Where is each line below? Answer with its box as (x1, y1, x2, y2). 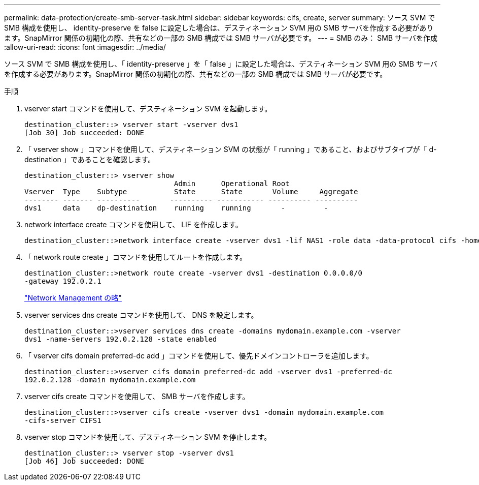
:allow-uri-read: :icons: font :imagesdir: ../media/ (4, 43, 166, 51)
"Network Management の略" (24, 293, 122, 302)
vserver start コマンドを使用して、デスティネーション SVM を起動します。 (24, 104, 272, 113)
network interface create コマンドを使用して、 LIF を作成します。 (24, 220, 243, 229)
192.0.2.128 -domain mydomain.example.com (24, 376, 196, 384)
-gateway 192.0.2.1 (24, 277, 101, 285)
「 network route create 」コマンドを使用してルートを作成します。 (24, 253, 247, 261)
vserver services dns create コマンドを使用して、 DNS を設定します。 (24, 311, 258, 319)
